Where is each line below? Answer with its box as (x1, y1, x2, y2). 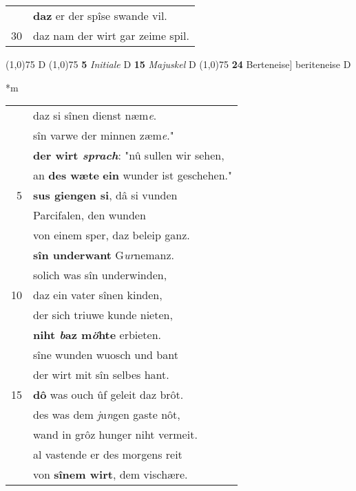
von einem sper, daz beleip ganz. (33, 227, 190, 243)
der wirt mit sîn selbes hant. (33, 367, 169, 383)
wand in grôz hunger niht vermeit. (33, 426, 198, 443)
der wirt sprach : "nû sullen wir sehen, (33, 147, 224, 164)
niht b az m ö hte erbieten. (33, 327, 162, 343)
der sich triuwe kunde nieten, (33, 307, 173, 323)
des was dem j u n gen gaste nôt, (33, 406, 180, 423)
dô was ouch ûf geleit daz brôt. (33, 386, 184, 403)
